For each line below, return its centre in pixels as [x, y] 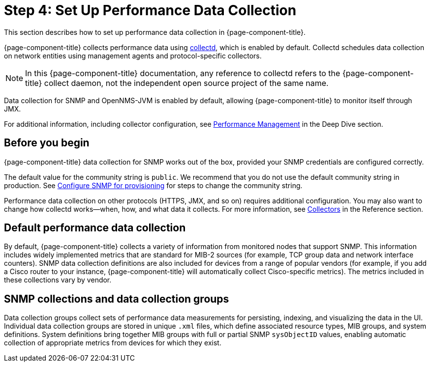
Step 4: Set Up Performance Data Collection [150, 10]
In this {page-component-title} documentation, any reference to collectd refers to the [183, 73]
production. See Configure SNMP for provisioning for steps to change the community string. [153, 185]
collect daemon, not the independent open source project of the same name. [186, 83]
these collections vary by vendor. [58, 280]
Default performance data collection [95, 228]
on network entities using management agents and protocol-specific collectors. [133, 56]
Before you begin [47, 143]
